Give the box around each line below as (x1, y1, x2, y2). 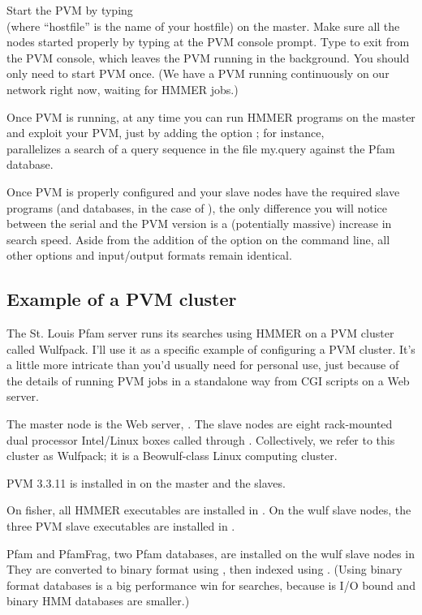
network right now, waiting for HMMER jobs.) (6, 80, 239, 97)
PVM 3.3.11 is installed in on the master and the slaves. (6, 474, 286, 491)
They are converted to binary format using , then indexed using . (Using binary (6, 561, 403, 578)
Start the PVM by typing (6, 2, 133, 18)
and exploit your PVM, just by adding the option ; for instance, (6, 124, 325, 141)
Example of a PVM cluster (6, 286, 237, 312)
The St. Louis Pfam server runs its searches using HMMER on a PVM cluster (6, 325, 394, 342)
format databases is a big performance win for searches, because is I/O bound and (6, 576, 416, 593)
